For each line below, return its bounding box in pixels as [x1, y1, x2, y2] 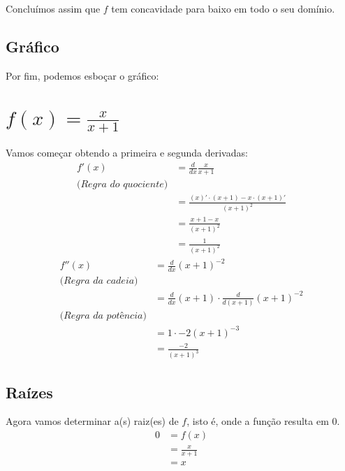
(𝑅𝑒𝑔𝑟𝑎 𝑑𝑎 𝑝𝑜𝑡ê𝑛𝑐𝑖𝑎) [59, 311, 147, 321]
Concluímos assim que [6, 1, 101, 15]
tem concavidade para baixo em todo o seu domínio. [111, 1, 335, 15]
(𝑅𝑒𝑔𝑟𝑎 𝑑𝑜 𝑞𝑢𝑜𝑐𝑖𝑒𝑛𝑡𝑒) [76, 179, 168, 189]
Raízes [6, 381, 53, 403]
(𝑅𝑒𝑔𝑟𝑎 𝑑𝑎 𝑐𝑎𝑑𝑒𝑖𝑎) [59, 276, 138, 287]
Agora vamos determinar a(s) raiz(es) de [6, 414, 179, 428]
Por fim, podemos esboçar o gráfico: [6, 68, 159, 82]
